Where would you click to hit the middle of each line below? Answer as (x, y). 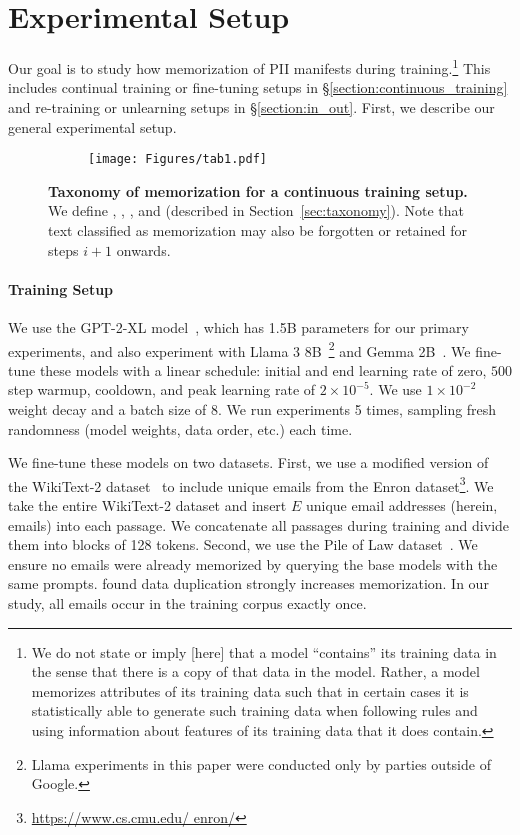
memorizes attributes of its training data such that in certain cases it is (250, 690)
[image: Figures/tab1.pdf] (177, 159)
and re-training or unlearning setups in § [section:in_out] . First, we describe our (251, 106)
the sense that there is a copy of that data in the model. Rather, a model (255, 671)
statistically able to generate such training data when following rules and (254, 710)
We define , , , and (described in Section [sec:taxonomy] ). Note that (256, 210)
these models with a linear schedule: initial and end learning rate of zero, (263, 369)
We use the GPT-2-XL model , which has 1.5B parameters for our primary (238, 326)
